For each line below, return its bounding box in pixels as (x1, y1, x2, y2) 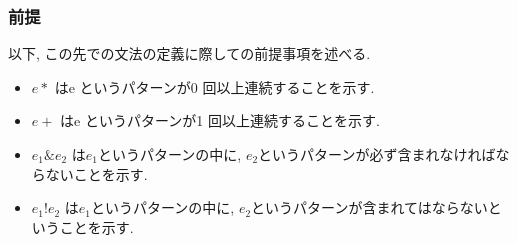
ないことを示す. (45, 163, 148, 184)
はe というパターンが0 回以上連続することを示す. (54, 76, 375, 97)
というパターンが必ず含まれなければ (258, 144, 496, 164)
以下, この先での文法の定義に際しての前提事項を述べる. (8, 43, 371, 64)
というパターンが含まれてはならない (251, 197, 488, 218)
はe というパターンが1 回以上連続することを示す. (60, 110, 380, 131)
